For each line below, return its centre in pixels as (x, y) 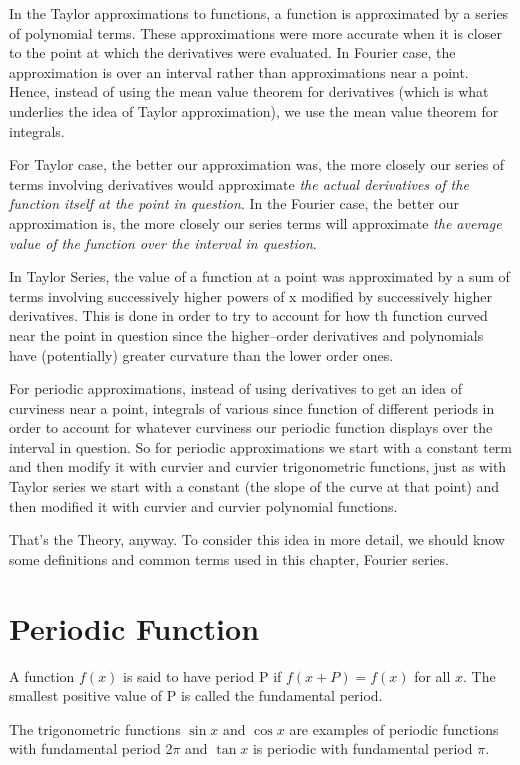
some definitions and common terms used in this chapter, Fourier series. (229, 558)
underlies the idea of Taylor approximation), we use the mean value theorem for (254, 110)
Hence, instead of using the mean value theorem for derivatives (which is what (249, 91)
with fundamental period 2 (91, 748)
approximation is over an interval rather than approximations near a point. (239, 71)
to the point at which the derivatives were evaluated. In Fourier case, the (232, 52)
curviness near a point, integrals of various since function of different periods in (252, 407)
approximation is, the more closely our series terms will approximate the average (255, 222)
